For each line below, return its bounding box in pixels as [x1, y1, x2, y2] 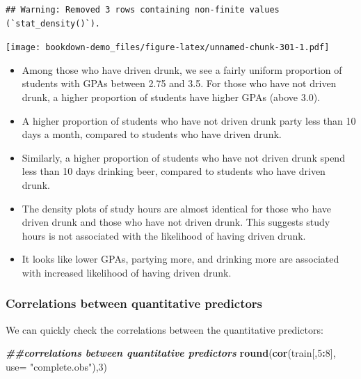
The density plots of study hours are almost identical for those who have [22, 201, 332, 215]
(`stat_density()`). [6, 18, 101, 29]
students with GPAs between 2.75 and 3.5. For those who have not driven [22, 76, 337, 91]
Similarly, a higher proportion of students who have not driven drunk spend [22, 150, 345, 164]
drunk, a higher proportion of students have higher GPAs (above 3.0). [22, 90, 320, 105]
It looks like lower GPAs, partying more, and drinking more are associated [22, 252, 339, 266]
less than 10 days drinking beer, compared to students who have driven [22, 164, 326, 178]
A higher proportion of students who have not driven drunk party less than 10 [22, 113, 356, 127]
